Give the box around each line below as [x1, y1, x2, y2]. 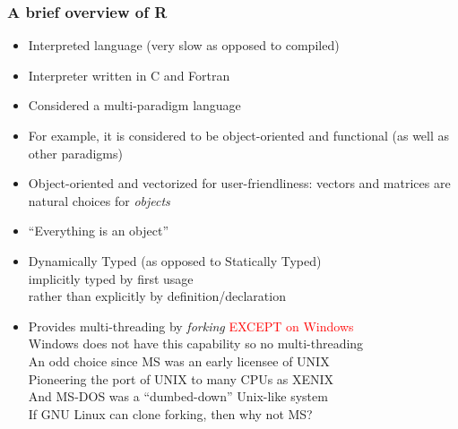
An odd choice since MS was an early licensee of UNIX [28, 351, 330, 370]
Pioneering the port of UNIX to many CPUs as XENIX [28, 369, 334, 388]
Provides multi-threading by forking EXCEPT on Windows [28, 316, 354, 335]
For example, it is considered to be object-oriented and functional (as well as [28, 126, 450, 144]
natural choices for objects [28, 191, 170, 210]
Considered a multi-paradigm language [28, 96, 241, 115]
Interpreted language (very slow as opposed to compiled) [28, 36, 340, 55]
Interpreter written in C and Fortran [28, 65, 230, 84]
